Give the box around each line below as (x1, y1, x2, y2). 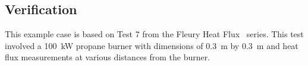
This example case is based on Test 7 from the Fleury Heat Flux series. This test (5, 28, 304, 40)
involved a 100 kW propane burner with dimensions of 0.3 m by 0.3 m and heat (5, 39, 298, 51)
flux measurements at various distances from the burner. (5, 51, 210, 63)
